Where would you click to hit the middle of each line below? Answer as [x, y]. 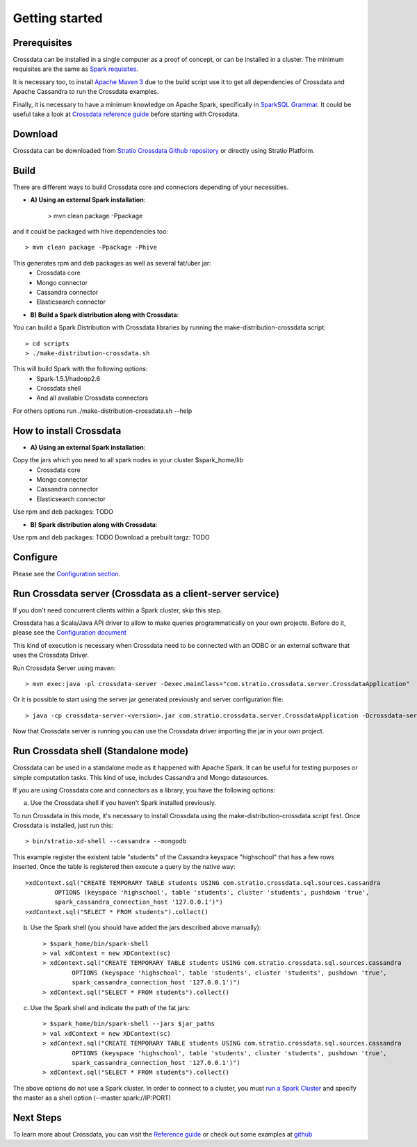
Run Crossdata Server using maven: [64, 668]
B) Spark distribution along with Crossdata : [94, 524]
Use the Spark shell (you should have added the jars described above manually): [146, 927]
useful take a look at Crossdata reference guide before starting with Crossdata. [126, 114]
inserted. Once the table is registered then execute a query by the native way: [124, 867]
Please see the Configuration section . [67, 573]
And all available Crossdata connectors [92, 398]
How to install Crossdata [67, 431]
